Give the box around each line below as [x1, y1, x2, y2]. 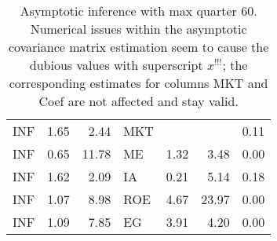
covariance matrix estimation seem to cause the [8, 38, 269, 56]
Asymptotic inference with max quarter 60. [20, 2, 257, 20]
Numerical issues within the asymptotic [30, 20, 247, 38]
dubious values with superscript [29, 56, 203, 74]
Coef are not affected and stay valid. [38, 92, 239, 110]
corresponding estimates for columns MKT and [9, 74, 268, 92]
